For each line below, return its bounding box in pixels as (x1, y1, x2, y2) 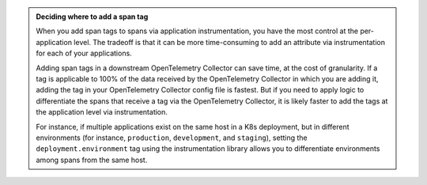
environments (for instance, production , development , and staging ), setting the (36, 133, 308, 142)
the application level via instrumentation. (36, 108, 168, 117)
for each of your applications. (36, 48, 132, 59)
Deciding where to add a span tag (36, 12, 149, 21)
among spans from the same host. (36, 155, 148, 164)
